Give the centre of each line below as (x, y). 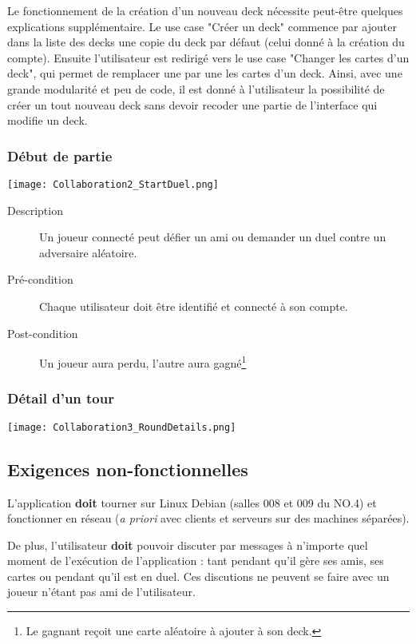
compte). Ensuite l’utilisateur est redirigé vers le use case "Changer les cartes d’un (208, 57)
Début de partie (60, 155)
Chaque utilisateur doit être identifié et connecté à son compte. (194, 306)
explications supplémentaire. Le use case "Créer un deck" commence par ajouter (202, 26)
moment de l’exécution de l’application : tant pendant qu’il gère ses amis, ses (196, 561)
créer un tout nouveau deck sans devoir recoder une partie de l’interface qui (192, 104)
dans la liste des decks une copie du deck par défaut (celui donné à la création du (206, 42)
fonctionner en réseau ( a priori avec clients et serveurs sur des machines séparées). (208, 518)
